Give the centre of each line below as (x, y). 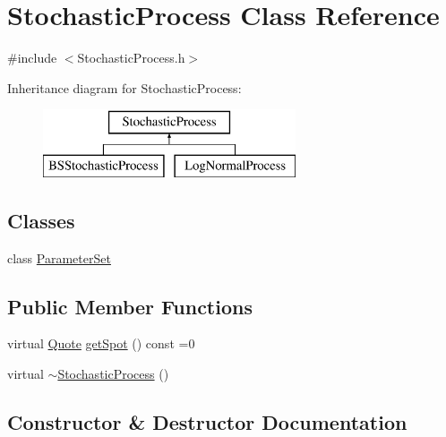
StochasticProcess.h (131, 58)
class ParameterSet (59, 257)
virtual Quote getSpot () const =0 (101, 343)
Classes (41, 220)
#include (32, 58)
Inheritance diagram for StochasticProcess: (124, 87)
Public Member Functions (130, 306)
